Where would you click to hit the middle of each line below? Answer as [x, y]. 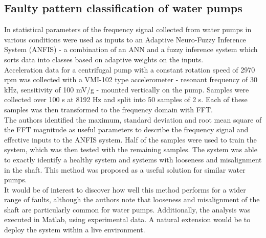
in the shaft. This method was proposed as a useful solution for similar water [125, 169]
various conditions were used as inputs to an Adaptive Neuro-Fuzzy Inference [125, 39]
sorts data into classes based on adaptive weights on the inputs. [104, 59]
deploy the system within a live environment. [75, 230]
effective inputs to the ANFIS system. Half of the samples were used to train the [130, 139]
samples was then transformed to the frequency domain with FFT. [108, 109]
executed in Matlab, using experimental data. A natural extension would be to [127, 219]
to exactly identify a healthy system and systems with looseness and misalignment [133, 159]
